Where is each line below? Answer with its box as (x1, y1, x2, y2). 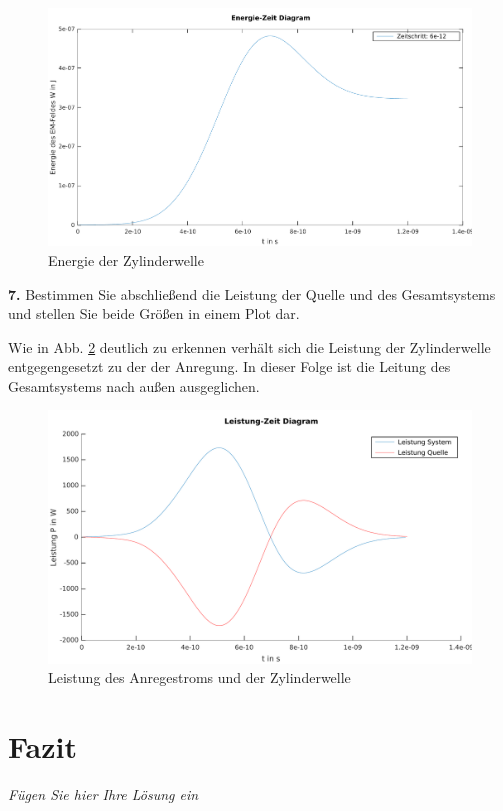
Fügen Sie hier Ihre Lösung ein (8, 784, 199, 805)
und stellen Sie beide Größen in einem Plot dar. (8, 303, 300, 324)
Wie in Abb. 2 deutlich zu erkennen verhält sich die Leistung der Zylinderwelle (8, 336, 491, 357)
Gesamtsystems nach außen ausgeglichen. (8, 375, 260, 396)
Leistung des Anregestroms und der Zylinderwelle (48, 667, 351, 688)
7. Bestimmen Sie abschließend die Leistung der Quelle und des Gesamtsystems (8, 283, 496, 304)
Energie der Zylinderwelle (48, 249, 204, 270)
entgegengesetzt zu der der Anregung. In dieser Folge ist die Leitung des (8, 356, 451, 377)
